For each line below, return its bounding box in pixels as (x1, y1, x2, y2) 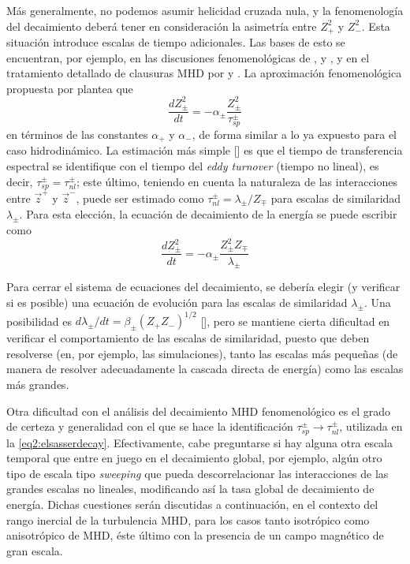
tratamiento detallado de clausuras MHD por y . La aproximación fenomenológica (6, 65, 402, 81)
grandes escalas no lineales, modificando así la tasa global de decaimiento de (6, 480, 375, 497)
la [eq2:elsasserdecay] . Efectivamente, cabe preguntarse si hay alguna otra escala (6, 434, 393, 450)
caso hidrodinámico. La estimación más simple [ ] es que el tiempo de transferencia (6, 142, 403, 159)
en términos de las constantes (6, 125, 148, 142)
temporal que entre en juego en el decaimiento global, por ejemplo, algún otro (6, 450, 382, 466)
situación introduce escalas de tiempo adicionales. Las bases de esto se (6, 34, 345, 50)
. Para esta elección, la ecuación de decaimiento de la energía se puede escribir (19, 206, 397, 222)
